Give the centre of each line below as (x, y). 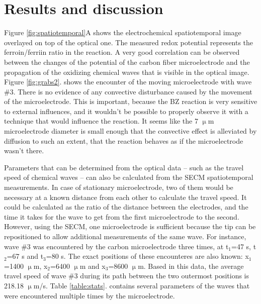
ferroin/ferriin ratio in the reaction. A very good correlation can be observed (122, 52)
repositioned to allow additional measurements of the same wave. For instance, (125, 236)
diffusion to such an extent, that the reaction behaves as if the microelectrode (124, 140)
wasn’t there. (24, 150)
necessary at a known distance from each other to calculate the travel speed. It (125, 197)
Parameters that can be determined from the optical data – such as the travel (124, 167)
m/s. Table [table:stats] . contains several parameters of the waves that (142, 285)
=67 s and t (25, 256)
